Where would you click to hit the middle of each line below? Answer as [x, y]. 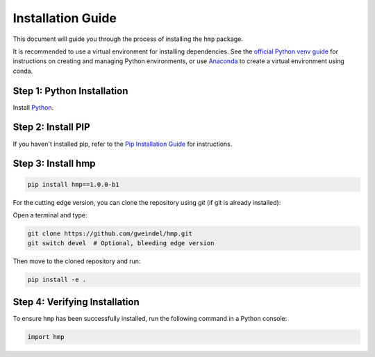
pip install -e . [57, 280]
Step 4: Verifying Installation [76, 302]
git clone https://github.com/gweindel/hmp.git [110, 233]
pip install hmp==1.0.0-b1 [73, 184]
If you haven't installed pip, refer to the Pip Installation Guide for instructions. [123, 144]
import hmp [46, 337]
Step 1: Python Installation [70, 91]
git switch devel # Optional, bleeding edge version [121, 243]
